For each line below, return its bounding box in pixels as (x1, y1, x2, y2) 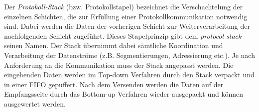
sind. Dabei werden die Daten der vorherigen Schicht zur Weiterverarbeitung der (4, 21, 250, 31)
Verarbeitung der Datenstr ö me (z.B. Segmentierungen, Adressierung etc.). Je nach (4, 50, 255, 60)
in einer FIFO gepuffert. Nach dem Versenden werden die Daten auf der (4, 79, 224, 89)
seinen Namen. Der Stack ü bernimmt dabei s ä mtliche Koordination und (4, 40, 223, 51)
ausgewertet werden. (4, 98, 66, 109)
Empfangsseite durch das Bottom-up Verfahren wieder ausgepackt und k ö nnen (4, 89, 243, 99)
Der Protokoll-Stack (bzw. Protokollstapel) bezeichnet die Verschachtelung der (4, 1, 243, 11)
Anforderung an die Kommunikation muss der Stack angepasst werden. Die (4, 59, 234, 70)
